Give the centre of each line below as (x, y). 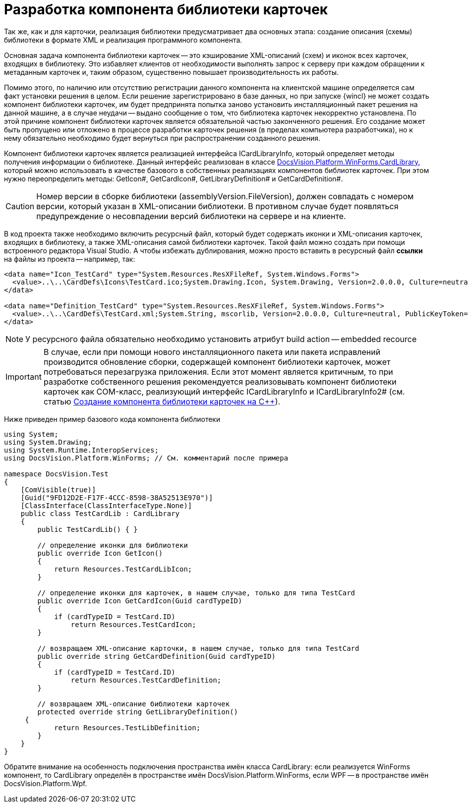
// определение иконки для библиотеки (113, 545)
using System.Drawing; (48, 442)
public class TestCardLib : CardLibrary (100, 513)
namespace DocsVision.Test (56, 474)
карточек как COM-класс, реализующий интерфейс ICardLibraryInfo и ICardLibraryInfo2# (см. (224, 391)
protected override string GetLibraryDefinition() (138, 712)
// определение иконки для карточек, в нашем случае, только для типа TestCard (196, 593)
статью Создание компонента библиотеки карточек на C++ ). (162, 401)
